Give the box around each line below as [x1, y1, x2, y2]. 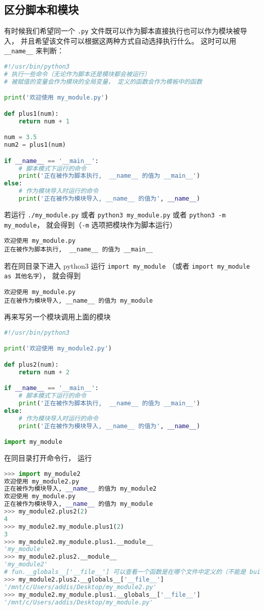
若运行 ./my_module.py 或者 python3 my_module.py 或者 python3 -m [4, 209, 226, 219]
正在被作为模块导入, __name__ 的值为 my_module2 [4, 485, 157, 493]
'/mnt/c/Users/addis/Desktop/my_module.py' [4, 598, 153, 606]
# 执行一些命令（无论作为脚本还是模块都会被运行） [4, 70, 150, 78]
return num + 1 [18, 117, 70, 125]
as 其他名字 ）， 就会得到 [4, 270, 81, 281]
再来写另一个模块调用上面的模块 [4, 311, 111, 322]
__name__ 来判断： [4, 45, 64, 56]
